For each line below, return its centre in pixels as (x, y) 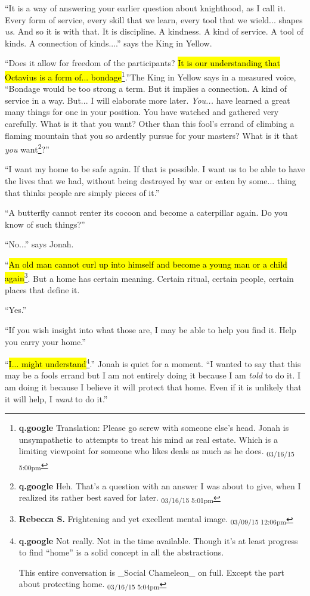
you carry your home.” (45, 341)
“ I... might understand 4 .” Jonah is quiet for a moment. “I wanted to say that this (153, 363)
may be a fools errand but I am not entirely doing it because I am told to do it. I (153, 375)
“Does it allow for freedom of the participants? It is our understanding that (142, 63)
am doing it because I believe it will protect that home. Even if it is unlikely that (153, 387)
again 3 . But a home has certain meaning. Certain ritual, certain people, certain (149, 277)
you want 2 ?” (27, 148)
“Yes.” (16, 310)
